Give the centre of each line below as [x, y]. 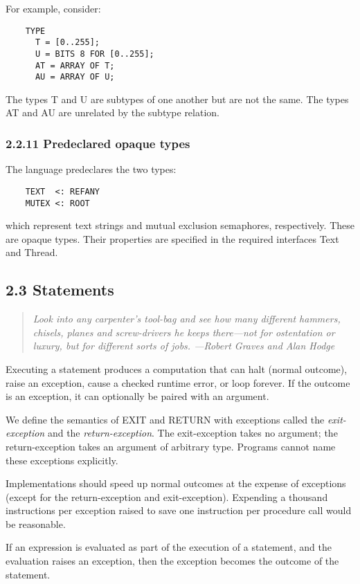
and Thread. [32, 252]
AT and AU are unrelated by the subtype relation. [112, 112]
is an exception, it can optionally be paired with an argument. [137, 396]
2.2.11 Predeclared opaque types [98, 143]
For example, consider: [53, 8]
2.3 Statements [60, 290]
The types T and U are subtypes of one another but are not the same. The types [177, 99]
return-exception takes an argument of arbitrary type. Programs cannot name [171, 446]
